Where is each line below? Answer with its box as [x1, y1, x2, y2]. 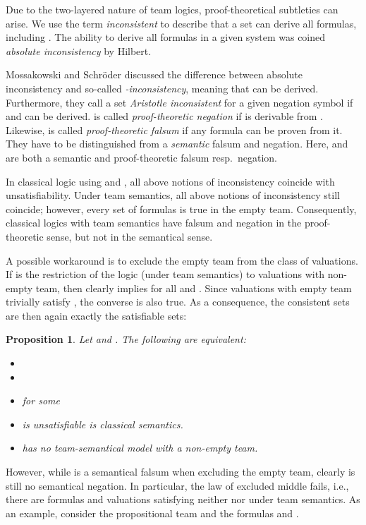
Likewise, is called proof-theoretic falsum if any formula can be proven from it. [6, 122, 343, 137]
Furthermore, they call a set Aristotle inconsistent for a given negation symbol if [6, 95, 353, 109]
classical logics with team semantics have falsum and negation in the [6, 215, 302, 230]
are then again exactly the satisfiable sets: [6, 308, 187, 322]
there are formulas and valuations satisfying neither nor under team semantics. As [6, 492, 360, 507]
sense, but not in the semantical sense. [47, 229, 213, 243]
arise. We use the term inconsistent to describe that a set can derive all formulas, [6, 16, 357, 30]
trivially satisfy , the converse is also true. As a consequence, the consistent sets [6, 294, 350, 309]
